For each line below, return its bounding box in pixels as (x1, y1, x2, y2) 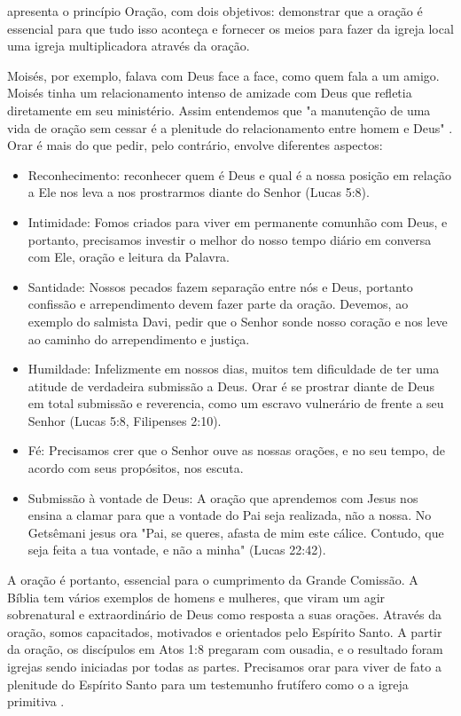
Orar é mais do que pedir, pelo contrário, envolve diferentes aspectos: (7, 136, 383, 154)
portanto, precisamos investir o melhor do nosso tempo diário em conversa (27, 230, 432, 248)
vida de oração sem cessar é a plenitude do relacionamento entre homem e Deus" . (7, 118, 453, 137)
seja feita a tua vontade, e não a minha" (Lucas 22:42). (27, 540, 326, 559)
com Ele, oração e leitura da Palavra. (27, 248, 230, 266)
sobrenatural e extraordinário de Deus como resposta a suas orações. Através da (7, 605, 441, 624)
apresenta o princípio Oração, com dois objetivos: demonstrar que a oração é (7, 2, 423, 20)
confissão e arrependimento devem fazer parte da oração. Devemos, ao (27, 295, 409, 313)
